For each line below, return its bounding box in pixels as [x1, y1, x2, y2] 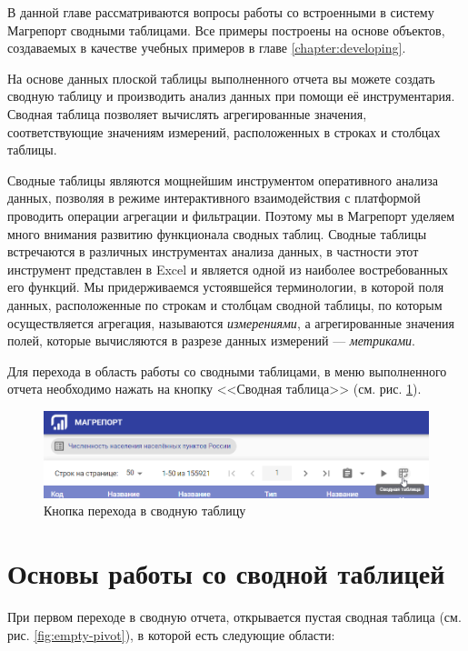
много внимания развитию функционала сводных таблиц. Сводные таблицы [7, 224, 427, 243]
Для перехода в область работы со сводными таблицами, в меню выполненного [7, 361, 447, 380]
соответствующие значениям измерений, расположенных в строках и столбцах [7, 122, 441, 141]
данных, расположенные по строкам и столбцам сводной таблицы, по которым [7, 295, 443, 314]
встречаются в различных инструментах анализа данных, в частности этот [7, 242, 419, 261]
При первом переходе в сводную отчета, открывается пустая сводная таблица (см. [7, 606, 462, 626]
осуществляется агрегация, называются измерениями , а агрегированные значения [7, 313, 454, 332]
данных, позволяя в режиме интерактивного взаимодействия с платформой [7, 188, 421, 207]
